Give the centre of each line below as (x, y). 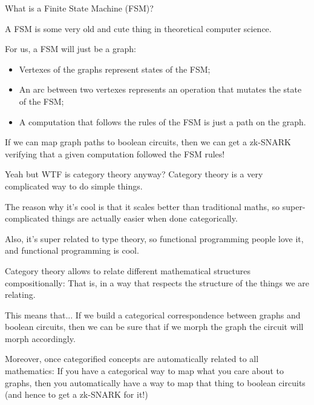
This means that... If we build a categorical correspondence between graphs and (153, 314)
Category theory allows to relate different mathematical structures (128, 270)
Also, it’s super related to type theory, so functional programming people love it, (154, 238)
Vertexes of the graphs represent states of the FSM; (115, 69)
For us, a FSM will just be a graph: (70, 49)
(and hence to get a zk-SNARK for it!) (77, 394)
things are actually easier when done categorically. (145, 218)
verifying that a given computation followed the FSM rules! (115, 153)
